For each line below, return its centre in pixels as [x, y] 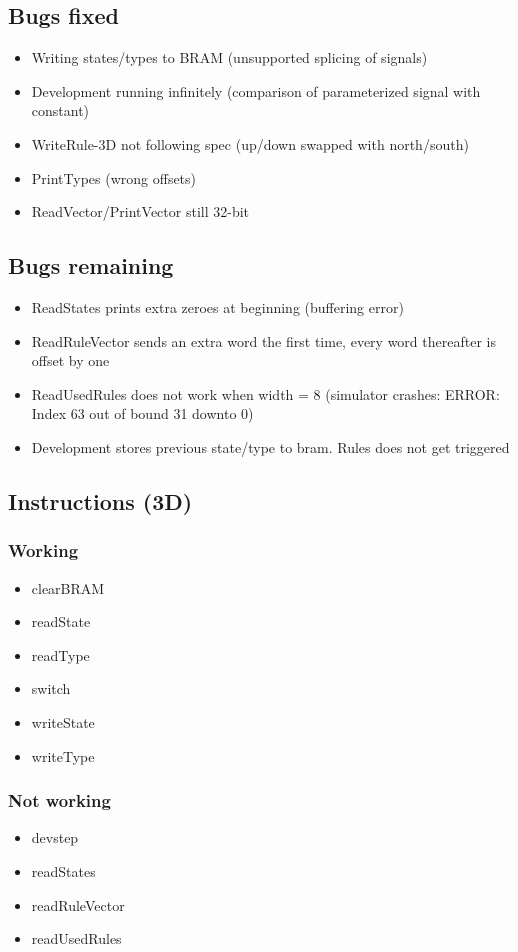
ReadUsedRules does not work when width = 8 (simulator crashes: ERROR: [265, 393]
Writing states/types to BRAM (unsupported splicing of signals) [229, 57]
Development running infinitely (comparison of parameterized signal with [256, 90]
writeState [63, 721]
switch [51, 688]
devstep [55, 837]
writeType [63, 755]
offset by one [70, 360]
